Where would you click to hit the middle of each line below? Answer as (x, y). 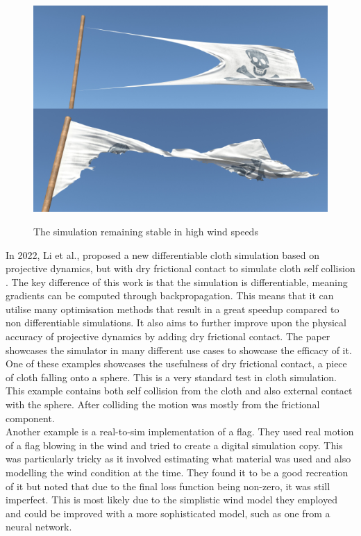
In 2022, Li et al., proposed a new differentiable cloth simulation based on (163, 254)
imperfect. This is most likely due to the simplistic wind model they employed (171, 500)
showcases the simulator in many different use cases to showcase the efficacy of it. (179, 350)
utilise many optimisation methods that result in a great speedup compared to (173, 309)
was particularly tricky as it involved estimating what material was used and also (178, 459)
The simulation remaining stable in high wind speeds (146, 231)
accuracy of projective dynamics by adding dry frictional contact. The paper (168, 336)
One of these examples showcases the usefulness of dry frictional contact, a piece (176, 363)
